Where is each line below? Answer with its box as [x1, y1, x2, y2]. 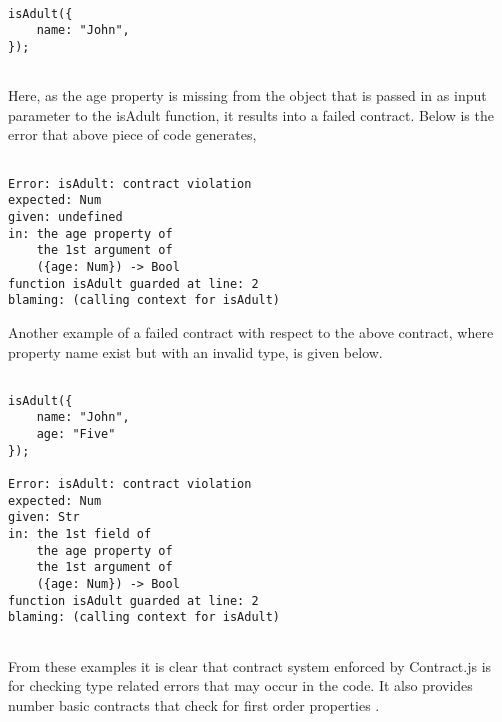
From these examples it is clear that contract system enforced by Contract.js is [8, 655, 492, 676]
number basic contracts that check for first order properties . [8, 694, 380, 715]
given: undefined [8, 210, 123, 225]
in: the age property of [8, 226, 173, 241]
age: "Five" [36, 427, 116, 442]
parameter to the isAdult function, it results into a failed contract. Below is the [8, 104, 494, 125]
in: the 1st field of [8, 527, 152, 542]
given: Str [8, 510, 80, 525]
